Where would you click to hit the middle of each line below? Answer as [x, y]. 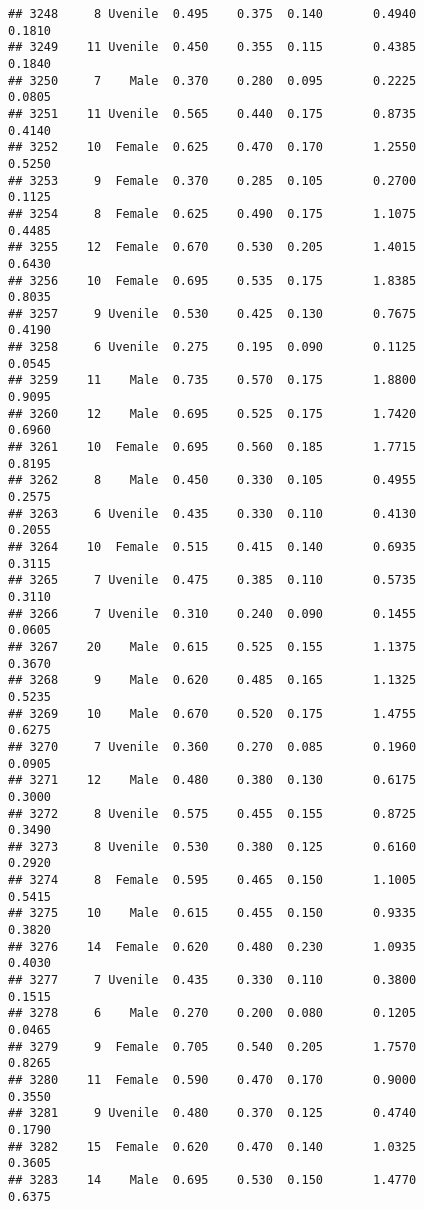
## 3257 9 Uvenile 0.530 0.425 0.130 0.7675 [212, 313]
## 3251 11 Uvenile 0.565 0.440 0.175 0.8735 [212, 113]
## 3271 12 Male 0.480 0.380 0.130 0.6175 [212, 780]
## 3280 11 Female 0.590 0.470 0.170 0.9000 [212, 1080]
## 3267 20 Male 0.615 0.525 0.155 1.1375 [212, 646]
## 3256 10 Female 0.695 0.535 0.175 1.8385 [212, 280]
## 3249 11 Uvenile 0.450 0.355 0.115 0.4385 [212, 47]
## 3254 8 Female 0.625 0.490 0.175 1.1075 [212, 213]
